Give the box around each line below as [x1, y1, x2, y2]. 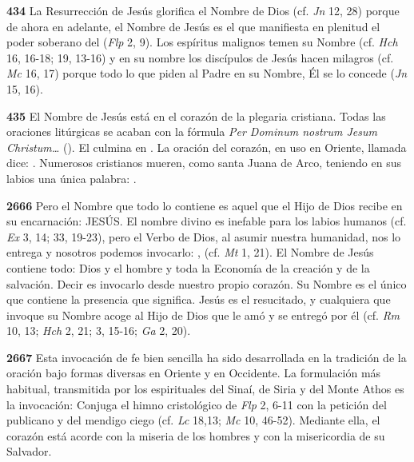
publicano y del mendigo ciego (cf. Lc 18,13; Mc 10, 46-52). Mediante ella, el [6, 412, 380, 428]
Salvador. [6, 443, 52, 460]
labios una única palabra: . [6, 169, 137, 186]
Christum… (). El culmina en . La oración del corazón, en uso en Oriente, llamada [6, 138, 407, 155]
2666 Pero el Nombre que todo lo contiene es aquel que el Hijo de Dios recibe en [6, 197, 403, 213]
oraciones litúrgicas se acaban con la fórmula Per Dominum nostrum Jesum [6, 123, 377, 140]
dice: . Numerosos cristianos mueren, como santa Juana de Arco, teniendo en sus [6, 154, 401, 171]
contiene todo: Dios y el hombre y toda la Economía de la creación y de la [6, 259, 370, 276]
